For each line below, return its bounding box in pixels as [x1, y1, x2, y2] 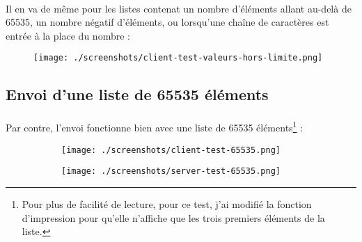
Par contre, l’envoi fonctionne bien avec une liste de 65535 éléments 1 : [6, 118, 304, 135]
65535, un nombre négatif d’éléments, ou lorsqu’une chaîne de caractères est [6, 15, 329, 29]
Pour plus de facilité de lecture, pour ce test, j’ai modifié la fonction [22, 196, 312, 211]
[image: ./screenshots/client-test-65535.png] [61, 145, 281, 155]
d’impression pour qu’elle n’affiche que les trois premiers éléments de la [22, 210, 325, 225]
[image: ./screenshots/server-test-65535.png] [61, 166, 281, 177]
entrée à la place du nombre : [6, 28, 130, 42]
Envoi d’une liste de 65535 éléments [6, 83, 269, 105]
